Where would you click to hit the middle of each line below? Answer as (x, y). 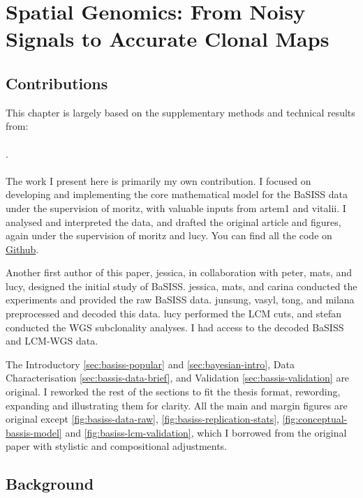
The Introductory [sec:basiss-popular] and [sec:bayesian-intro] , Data (150, 364)
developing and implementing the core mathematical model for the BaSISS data (177, 194)
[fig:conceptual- (315, 419)
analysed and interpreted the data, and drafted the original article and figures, (173, 221)
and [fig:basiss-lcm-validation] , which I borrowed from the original (206, 432)
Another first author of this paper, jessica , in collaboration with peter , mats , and (179, 272)
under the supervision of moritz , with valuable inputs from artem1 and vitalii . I (176, 207)
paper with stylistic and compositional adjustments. (117, 446)
